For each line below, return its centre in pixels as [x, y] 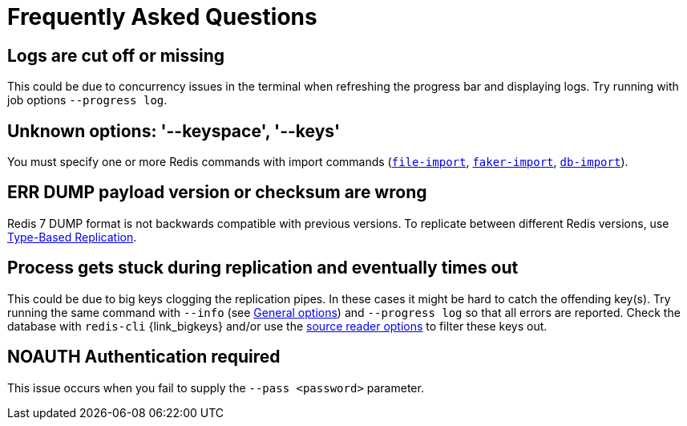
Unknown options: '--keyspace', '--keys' [174, 131]
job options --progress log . [87, 100]
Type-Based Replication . [72, 237]
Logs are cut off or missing [116, 55]
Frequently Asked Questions [162, 17]
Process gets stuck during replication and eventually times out [263, 268]
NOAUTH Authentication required [144, 357]
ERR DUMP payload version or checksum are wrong [217, 193]
